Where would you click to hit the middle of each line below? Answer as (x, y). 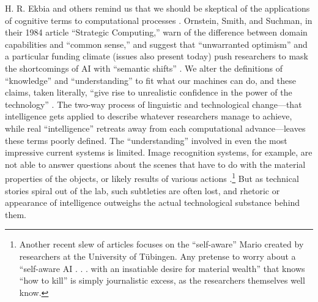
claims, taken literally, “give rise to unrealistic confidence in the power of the (149, 92)
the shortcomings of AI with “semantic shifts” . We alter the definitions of (144, 68)
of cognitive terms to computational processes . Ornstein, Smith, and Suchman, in (159, 20)
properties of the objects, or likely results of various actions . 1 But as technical (152, 177)
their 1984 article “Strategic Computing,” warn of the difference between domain (156, 32)
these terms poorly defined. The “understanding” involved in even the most (146, 140)
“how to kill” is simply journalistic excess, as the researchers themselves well (162, 280)
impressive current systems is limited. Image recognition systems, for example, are (159, 152)
